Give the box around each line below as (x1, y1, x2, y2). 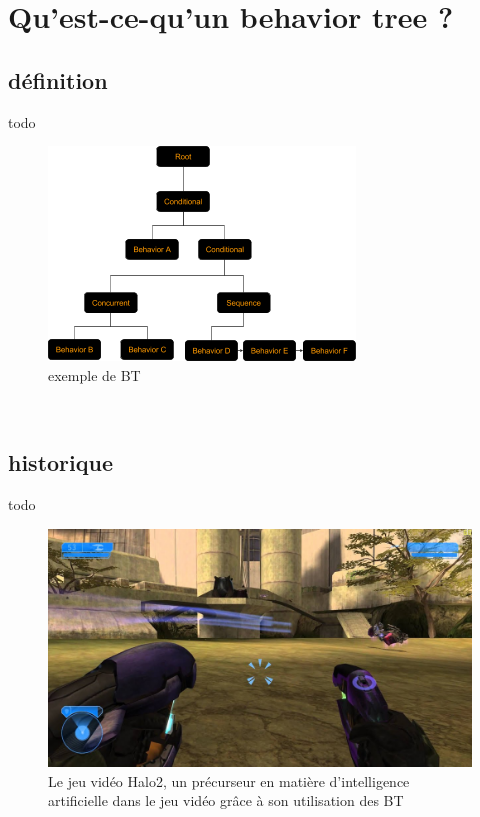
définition (8, 64, 108, 95)
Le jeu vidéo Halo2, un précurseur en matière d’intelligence (48, 770, 410, 791)
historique (8, 447, 113, 478)
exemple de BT (48, 364, 141, 385)
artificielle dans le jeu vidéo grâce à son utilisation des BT (48, 790, 404, 811)
